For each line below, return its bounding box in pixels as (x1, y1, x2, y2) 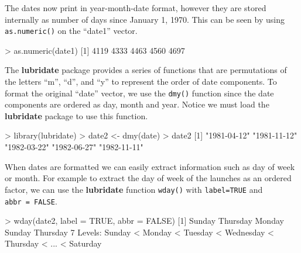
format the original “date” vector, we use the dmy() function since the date (5, 86, 274, 99)
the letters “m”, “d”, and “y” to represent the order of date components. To (5, 75, 277, 88)
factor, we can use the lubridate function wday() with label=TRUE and (5, 183, 263, 195)
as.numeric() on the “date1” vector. (5, 25, 138, 37)
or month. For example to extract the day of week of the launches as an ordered (5, 172, 292, 184)
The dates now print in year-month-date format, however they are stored (5, 2, 266, 13)
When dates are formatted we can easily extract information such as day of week (5, 160, 295, 172)
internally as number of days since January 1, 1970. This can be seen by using (5, 13, 285, 25)
